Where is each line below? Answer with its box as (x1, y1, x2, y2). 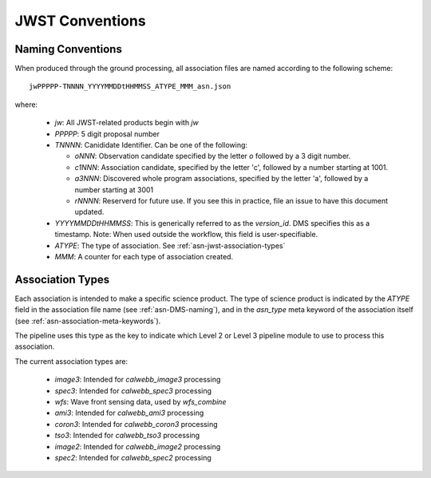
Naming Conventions (14, 42, 123, 56)
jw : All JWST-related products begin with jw (54, 118, 199, 128)
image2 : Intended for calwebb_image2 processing (54, 441, 221, 451)
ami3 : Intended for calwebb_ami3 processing (54, 408, 204, 418)
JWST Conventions (14, 12, 147, 30)
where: (14, 100, 38, 109)
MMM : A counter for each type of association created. (54, 251, 234, 261)
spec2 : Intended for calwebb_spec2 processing (54, 452, 212, 462)
